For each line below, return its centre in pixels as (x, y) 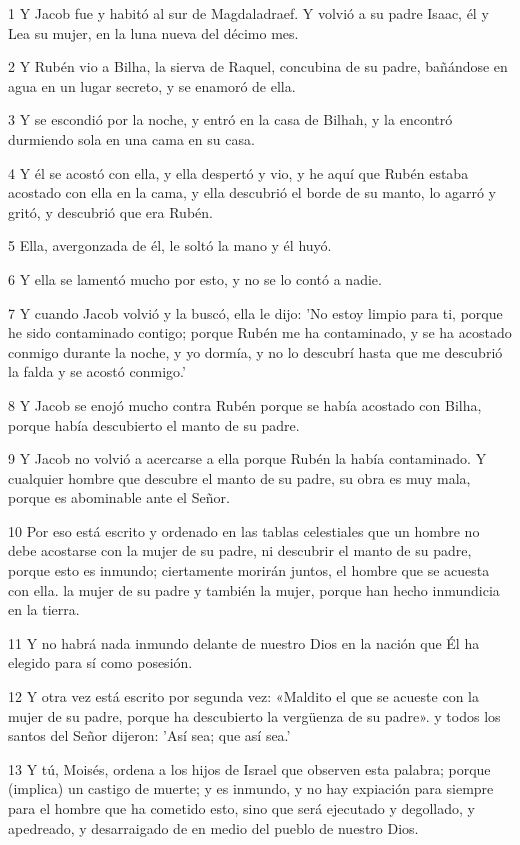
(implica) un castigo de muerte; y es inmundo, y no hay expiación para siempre (251, 788)
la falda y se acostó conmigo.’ (97, 371)
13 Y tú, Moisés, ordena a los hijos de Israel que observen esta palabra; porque (249, 768)
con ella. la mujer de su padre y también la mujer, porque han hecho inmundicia (254, 589)
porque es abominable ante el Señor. (119, 497)
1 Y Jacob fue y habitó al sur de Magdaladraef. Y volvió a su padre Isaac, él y (248, 13)
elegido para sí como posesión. (100, 662)
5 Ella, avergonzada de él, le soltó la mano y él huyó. (170, 245)
